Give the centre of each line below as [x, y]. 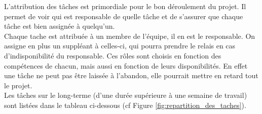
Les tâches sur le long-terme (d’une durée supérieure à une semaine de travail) [126, 95]
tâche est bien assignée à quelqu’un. [60, 26]
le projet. [18, 85]
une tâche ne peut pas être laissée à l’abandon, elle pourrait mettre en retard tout [131, 75]
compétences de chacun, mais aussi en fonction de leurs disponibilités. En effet [126, 65]
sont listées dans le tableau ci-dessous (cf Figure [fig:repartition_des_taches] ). [125, 105]
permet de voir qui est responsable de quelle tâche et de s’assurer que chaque [124, 16]
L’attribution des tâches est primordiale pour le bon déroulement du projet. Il [125, 6]
